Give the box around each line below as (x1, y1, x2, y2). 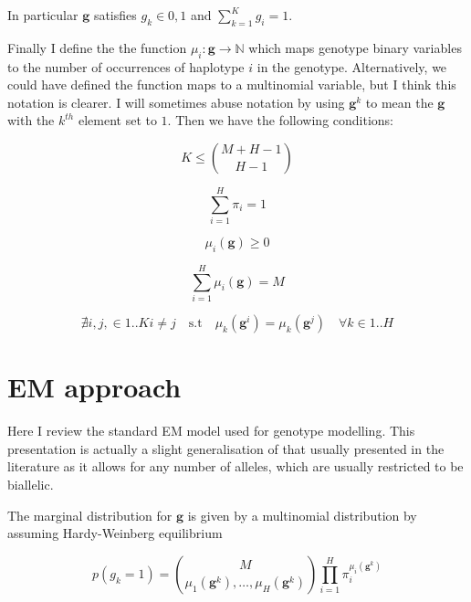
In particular (7, 5, 78, 24)
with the (7, 111, 55, 130)
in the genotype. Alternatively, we (256, 57, 447, 76)
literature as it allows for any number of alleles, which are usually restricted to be (7, 457, 464, 476)
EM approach (7, 368, 182, 406)
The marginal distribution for (7, 505, 173, 524)
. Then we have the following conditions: (167, 111, 394, 130)
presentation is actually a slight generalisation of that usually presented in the (7, 438, 445, 458)
